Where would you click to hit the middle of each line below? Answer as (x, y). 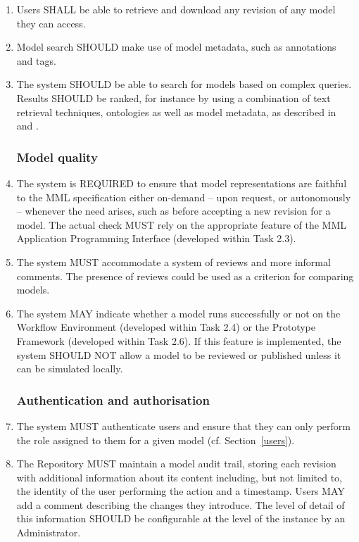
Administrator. (49, 532)
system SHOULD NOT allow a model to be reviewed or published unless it (179, 354)
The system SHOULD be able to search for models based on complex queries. (184, 84)
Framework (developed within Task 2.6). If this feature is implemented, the (179, 340)
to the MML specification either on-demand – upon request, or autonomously (184, 197)
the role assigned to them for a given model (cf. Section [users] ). (156, 440)
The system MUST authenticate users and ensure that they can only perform (183, 426)
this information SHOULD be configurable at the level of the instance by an (181, 518)
